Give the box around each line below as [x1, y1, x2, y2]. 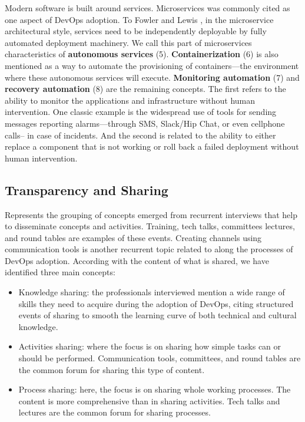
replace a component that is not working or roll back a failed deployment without [5, 140, 299, 153]
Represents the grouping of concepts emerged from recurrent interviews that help [5, 208, 298, 220]
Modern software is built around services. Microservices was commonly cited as [5, 2, 290, 14]
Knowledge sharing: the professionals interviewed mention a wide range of [18, 286, 285, 298]
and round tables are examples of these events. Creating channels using [5, 231, 262, 243]
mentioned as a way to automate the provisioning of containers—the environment [5, 59, 299, 71]
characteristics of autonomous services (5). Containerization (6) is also [5, 48, 279, 60]
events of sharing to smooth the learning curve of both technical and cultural [18, 309, 297, 321]
